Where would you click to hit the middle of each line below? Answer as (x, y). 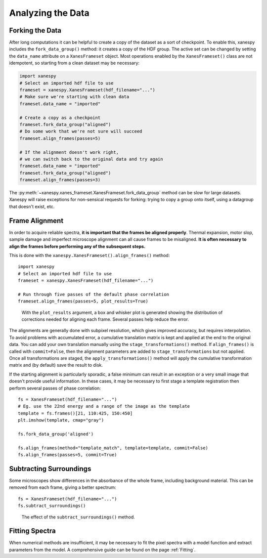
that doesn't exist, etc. (32, 206)
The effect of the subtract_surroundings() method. (78, 517)
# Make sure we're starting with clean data (74, 97)
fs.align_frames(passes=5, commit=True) (67, 455)
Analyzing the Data (49, 13)
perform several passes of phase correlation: (55, 388)
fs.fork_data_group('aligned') (56, 434)
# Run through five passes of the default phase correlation (93, 294)
